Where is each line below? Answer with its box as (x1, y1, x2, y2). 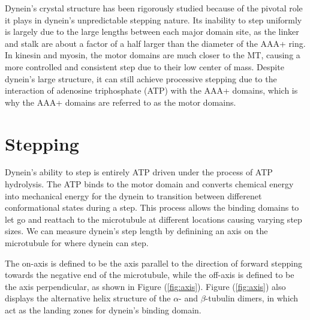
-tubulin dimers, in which (205, 292, 299, 304)
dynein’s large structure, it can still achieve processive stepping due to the (5, 72, 277, 85)
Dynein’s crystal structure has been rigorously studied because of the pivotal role (5, 2, 303, 14)
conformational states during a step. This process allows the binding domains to (5, 201, 299, 214)
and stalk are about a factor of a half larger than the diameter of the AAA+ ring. (5, 37, 306, 49)
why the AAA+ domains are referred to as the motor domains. (5, 95, 236, 108)
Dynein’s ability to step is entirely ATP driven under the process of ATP (5, 166, 273, 178)
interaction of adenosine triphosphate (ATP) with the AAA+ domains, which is (5, 84, 298, 97)
